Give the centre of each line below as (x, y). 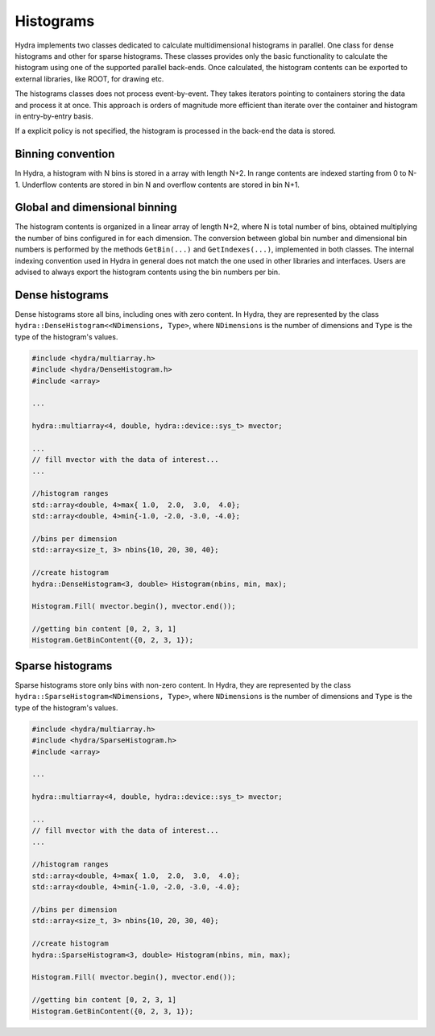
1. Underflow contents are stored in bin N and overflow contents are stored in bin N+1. (157, 185)
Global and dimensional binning (96, 208)
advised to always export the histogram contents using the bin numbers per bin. (148, 272)
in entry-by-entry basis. (54, 116)
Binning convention (65, 154)
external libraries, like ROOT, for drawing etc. (89, 79)
